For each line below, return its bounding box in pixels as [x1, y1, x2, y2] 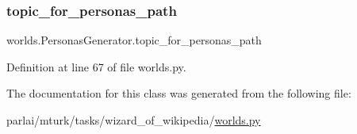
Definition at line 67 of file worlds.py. [6, 58, 186, 75]
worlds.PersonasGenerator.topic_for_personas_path [6, 32, 262, 48]
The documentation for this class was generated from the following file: [6, 85, 351, 101]
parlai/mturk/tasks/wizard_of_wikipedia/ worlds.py [6, 112, 261, 128]
